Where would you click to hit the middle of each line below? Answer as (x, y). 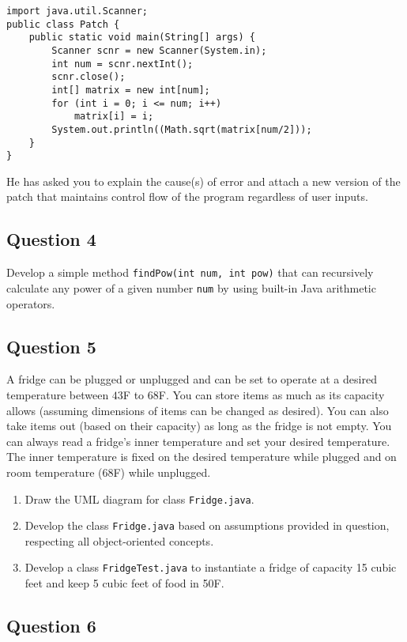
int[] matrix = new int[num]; (131, 90)
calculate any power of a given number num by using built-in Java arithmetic (191, 287)
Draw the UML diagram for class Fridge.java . (139, 498)
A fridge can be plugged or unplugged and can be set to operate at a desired (192, 379)
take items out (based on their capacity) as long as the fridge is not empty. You (199, 426)
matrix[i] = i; (114, 117)
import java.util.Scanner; (77, 11)
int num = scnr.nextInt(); (122, 64)
